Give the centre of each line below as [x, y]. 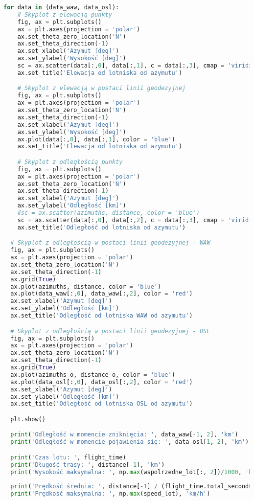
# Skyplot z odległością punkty [70, 162]
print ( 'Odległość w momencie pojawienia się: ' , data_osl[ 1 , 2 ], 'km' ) [130, 442]
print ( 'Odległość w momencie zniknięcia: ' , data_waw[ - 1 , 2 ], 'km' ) [124, 435]
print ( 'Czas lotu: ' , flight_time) [68, 457]
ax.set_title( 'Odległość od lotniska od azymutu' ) [102, 227]
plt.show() [28, 419]
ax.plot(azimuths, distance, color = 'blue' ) [86, 286]
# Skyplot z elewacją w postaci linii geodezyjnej [102, 88]
